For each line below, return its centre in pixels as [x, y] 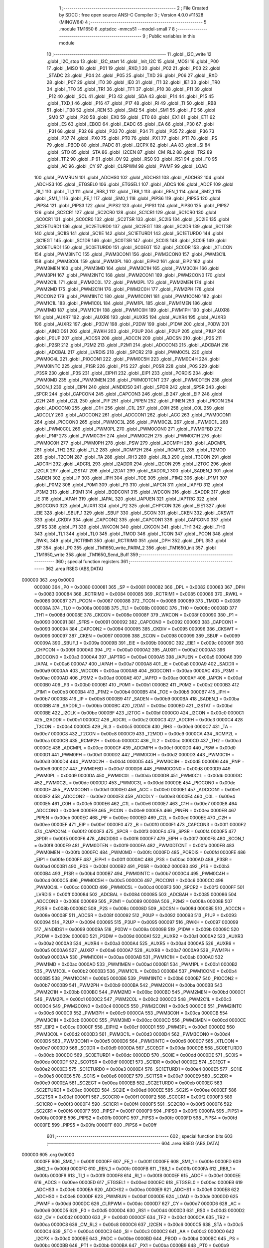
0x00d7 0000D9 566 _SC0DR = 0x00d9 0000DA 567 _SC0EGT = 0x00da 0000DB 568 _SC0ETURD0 [138, 1048]
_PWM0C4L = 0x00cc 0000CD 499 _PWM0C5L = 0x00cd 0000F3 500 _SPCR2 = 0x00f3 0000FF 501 [139, 887]
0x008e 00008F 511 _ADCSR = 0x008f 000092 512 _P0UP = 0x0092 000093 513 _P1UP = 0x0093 [135, 915]
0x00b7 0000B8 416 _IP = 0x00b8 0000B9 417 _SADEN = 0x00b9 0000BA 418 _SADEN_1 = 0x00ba [137, 698]
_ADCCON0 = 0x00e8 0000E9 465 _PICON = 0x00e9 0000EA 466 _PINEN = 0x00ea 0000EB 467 [135, 811]
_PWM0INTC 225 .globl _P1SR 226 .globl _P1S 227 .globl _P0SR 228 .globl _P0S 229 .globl [127, 366]
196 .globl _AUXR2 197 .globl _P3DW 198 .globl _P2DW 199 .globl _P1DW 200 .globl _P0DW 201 [132, 324]
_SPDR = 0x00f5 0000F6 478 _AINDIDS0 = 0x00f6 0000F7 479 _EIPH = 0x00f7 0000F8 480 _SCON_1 [139, 838]
